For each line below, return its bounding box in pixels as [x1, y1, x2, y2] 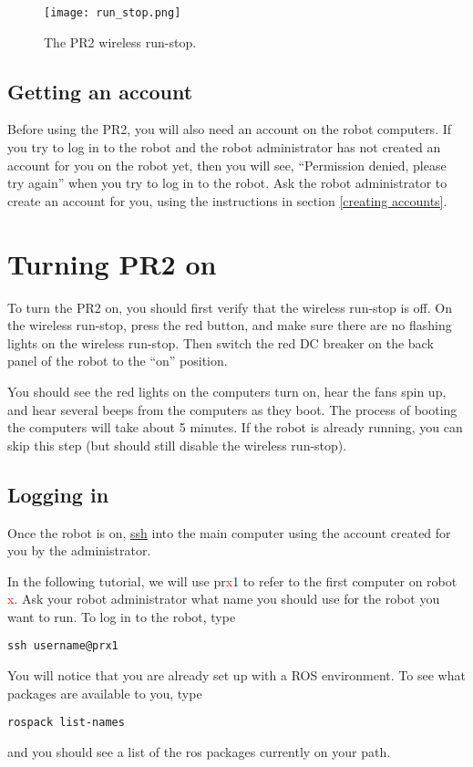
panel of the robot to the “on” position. [7, 351, 228, 370]
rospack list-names [7, 716, 125, 730]
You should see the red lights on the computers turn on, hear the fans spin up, [7, 381, 447, 400]
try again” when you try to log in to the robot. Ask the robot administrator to [7, 173, 447, 192]
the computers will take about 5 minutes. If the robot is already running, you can [7, 418, 463, 437]
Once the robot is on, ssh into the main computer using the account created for [7, 523, 451, 542]
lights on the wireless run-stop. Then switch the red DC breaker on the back [7, 333, 434, 352]
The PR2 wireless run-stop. [44, 32, 197, 51]
